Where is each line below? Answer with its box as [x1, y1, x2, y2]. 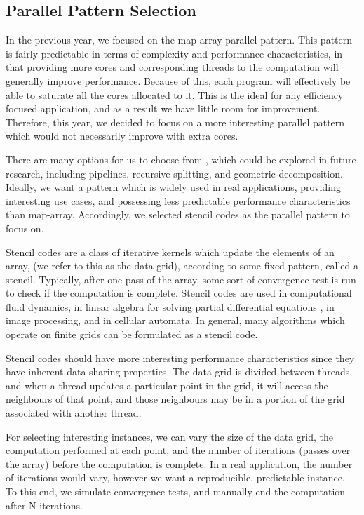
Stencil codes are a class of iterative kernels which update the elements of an [6, 244, 335, 259]
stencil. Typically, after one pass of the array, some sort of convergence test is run [6, 272, 356, 286]
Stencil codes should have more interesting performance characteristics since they [6, 350, 355, 365]
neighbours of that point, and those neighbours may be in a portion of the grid [6, 392, 345, 406]
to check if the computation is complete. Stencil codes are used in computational [6, 286, 352, 300]
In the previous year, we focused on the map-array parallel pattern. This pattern [6, 32, 353, 47]
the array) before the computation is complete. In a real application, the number [6, 456, 353, 471]
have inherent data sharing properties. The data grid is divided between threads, [6, 364, 353, 379]
